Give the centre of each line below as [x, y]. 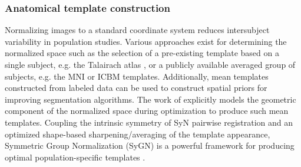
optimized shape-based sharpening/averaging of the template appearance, [138, 134]
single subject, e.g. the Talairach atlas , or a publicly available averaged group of [150, 64]
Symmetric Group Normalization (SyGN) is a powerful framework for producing [150, 145]
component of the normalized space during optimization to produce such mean [147, 111]
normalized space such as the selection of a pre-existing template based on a [142, 53]
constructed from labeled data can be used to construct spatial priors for [136, 88]
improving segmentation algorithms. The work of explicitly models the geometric [150, 99]
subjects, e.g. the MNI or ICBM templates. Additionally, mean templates [137, 76]
